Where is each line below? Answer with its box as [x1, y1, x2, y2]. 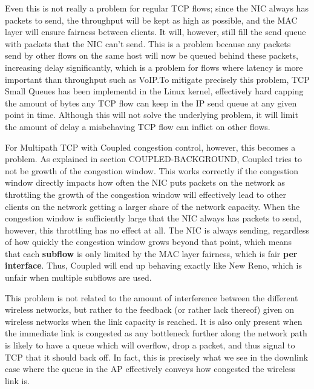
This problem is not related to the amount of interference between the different [5, 291, 298, 304]
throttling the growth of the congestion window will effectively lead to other [5, 188, 286, 200]
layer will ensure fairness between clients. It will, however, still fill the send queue [5, 25, 306, 38]
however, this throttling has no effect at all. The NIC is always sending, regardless [5, 223, 310, 236]
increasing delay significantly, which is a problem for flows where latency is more [5, 60, 303, 73]
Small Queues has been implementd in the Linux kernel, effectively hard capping [5, 85, 304, 97]
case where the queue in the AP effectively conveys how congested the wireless [5, 362, 296, 375]
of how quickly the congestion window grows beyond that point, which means [5, 235, 292, 248]
